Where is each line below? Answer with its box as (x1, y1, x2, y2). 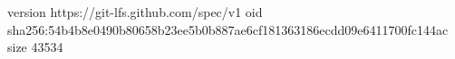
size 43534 (7, 38, 63, 56)
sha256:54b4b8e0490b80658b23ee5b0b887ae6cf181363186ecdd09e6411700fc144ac (7, 20, 449, 38)
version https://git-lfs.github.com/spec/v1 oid (7, 3, 263, 21)
